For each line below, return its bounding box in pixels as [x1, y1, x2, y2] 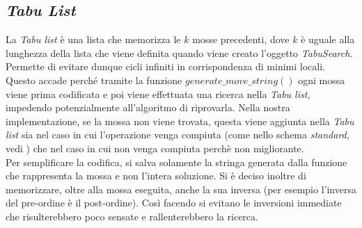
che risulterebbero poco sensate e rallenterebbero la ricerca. [6, 209, 258, 223]
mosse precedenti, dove [192, 32, 290, 47]
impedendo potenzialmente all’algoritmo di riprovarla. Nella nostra [6, 100, 290, 115]
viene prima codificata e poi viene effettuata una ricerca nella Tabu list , [6, 86, 310, 101]
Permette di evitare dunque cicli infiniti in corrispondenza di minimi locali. [6, 59, 325, 74]
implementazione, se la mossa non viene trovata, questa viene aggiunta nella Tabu [6, 113, 354, 128]
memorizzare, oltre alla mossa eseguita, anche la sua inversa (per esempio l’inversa [6, 181, 356, 196]
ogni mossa [298, 72, 345, 87]
